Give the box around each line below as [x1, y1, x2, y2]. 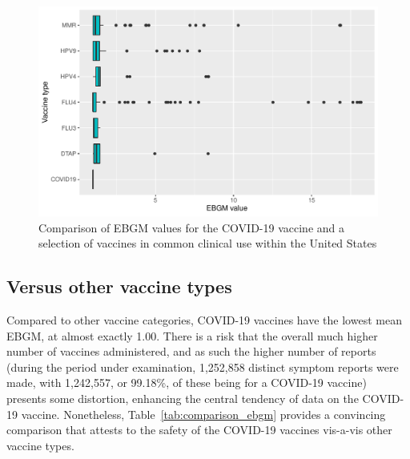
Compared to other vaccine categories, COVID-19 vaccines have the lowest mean [6, 312, 402, 328]
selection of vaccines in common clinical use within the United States [38, 235, 377, 252]
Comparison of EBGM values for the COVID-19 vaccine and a [38, 219, 345, 236]
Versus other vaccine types [6, 274, 232, 299]
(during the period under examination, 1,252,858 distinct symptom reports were [6, 358, 399, 375]
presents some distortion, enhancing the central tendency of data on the [6, 390, 359, 407]
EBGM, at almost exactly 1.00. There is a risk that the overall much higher [6, 327, 378, 344]
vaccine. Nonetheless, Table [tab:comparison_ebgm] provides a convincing [21, 405, 386, 422]
